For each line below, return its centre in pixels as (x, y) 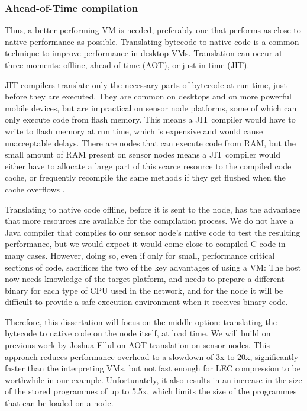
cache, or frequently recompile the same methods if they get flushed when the (145, 177)
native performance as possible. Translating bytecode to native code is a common (152, 41)
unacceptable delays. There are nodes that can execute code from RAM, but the (150, 142)
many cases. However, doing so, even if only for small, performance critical (140, 255)
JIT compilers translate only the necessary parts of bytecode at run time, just (146, 84)
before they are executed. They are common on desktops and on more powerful (148, 96)
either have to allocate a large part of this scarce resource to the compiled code (148, 166)
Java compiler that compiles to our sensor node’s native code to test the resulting (153, 232)
